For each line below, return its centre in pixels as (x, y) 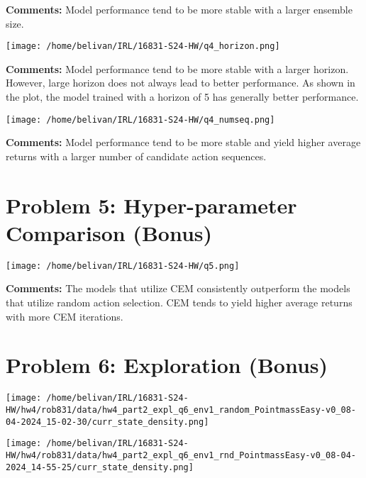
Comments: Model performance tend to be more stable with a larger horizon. (177, 68)
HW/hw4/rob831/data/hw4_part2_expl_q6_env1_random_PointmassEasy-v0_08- (181, 410)
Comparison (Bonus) (109, 232)
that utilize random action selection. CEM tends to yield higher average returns (179, 302)
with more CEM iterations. (65, 316)
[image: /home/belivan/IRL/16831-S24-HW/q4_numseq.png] (140, 119)
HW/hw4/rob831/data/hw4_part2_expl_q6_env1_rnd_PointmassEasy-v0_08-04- (181, 455)
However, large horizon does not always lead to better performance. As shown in (181, 83)
